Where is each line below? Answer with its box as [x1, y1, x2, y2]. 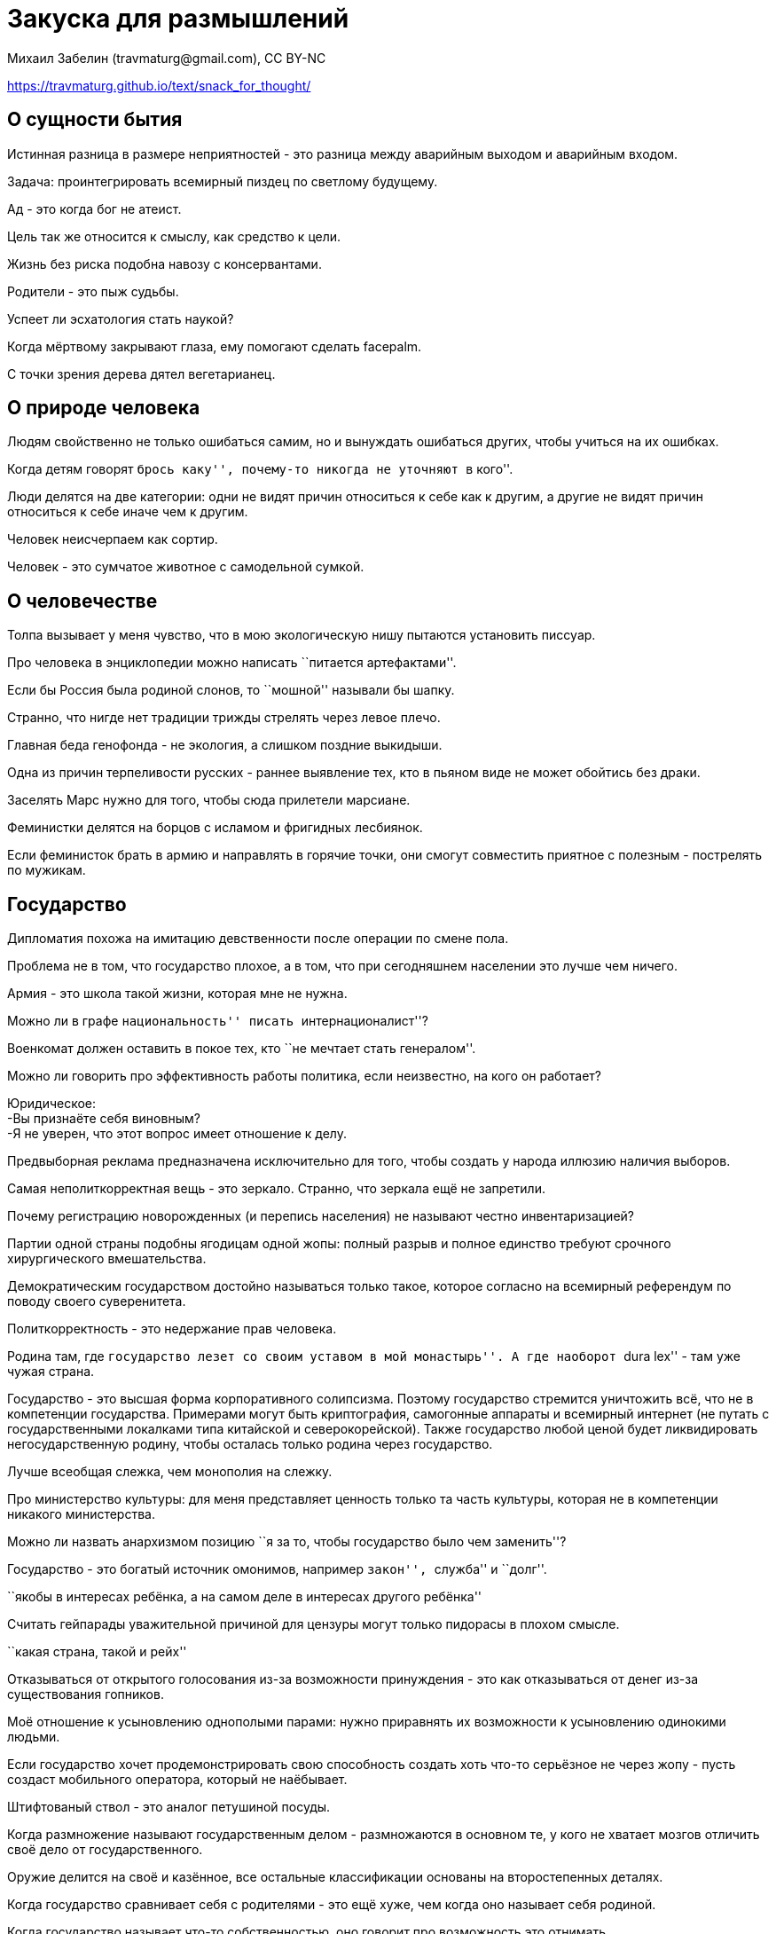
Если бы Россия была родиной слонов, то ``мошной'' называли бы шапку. [7, 682, 455, 698]
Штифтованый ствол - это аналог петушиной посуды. [7, 1799, 331, 1815]
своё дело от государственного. [7, 1842, 203, 1858]
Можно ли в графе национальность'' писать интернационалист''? [7, 1013, 428, 1029]
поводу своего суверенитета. [7, 1293, 186, 1309]
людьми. [7, 1729, 60, 1745]
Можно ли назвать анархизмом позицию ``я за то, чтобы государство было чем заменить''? [7, 1534, 567, 1550]
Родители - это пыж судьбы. [7, 283, 179, 299]
